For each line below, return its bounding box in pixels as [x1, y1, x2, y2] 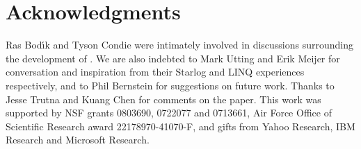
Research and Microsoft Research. [6, 132, 150, 147]
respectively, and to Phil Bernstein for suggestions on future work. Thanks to [6, 78, 335, 92]
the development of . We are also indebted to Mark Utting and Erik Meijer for [6, 51, 340, 65]
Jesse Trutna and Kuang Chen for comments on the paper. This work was [6, 91, 321, 106]
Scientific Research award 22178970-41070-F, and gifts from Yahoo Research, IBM [6, 119, 355, 133]
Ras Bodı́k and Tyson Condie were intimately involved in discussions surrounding [6, 37, 354, 52]
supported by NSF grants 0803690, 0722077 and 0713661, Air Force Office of [6, 105, 332, 120]
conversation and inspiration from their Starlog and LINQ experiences [6, 64, 305, 79]
